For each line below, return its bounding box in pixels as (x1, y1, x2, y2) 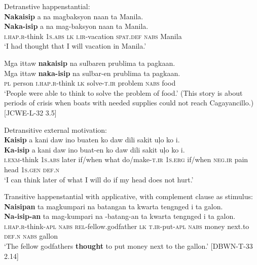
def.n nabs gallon (4, 231, 58, 241)
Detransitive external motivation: (4, 124, 107, 135)
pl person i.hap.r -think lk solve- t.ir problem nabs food (4, 78, 176, 88)
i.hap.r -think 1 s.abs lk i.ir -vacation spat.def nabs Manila (4, 30, 182, 41)
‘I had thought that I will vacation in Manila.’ (4, 41, 146, 51)
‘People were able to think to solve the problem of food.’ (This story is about (4, 87, 243, 98)
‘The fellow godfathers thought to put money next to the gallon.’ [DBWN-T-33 (4, 241, 253, 251)
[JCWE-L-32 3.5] (4, 107, 57, 118)
